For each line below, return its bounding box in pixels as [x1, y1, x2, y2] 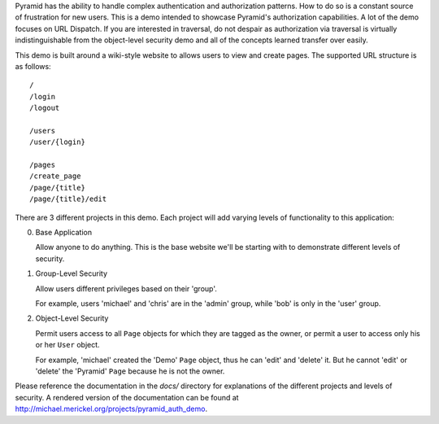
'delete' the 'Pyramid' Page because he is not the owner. [35, 366, 225, 376]
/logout [29, 103, 60, 113]
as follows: [15, 61, 52, 71]
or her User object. [35, 340, 101, 350]
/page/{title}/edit [29, 195, 107, 203]
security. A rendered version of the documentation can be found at [15, 392, 239, 402]
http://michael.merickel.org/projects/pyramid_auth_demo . [15, 404, 207, 414]
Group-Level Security [35, 269, 107, 278]
